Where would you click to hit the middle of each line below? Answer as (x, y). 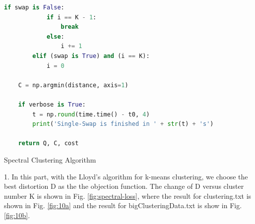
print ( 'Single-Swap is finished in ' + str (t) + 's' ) (123, 124)
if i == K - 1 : (71, 17)
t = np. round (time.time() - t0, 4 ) (91, 114)
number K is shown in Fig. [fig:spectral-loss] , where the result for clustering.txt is (128, 196)
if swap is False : (34, 7)
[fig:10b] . (17, 215)
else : (55, 36)
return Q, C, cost (48, 143)
